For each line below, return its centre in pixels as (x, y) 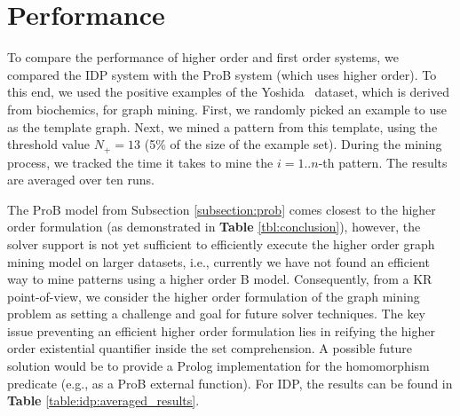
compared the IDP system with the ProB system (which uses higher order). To (222, 74)
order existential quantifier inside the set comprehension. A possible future (210, 348)
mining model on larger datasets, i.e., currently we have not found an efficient (218, 261)
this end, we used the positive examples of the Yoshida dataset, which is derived (228, 92)
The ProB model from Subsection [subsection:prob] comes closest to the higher (222, 209)
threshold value (49, 144)
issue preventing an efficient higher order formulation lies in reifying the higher (221, 330)
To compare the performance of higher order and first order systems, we (203, 57)
